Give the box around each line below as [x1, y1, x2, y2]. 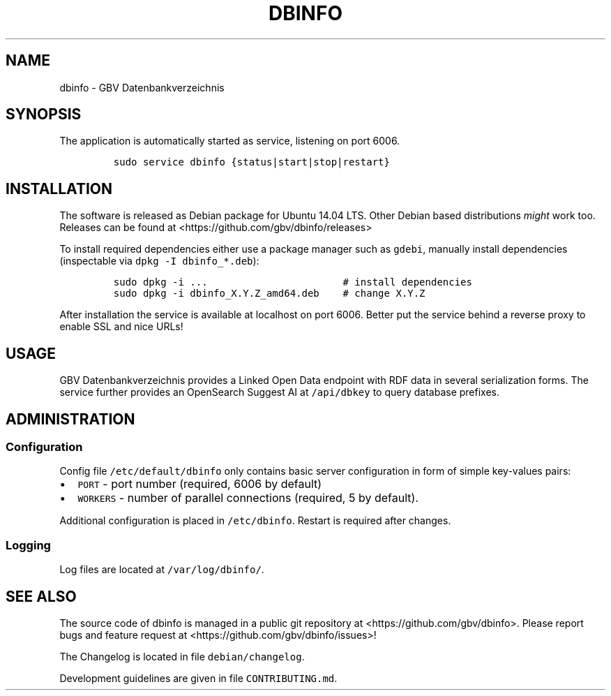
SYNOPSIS [6, 105, 82, 124]
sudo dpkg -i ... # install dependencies [113, 276, 472, 288]
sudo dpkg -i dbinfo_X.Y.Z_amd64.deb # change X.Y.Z [113, 288, 425, 299]
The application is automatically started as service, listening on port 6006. [59, 135, 400, 147]
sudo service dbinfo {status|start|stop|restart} [113, 156, 390, 168]
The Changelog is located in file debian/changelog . [59, 650, 305, 662]
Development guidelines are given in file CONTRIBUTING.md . [59, 672, 338, 684]
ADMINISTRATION [6, 410, 135, 428]
